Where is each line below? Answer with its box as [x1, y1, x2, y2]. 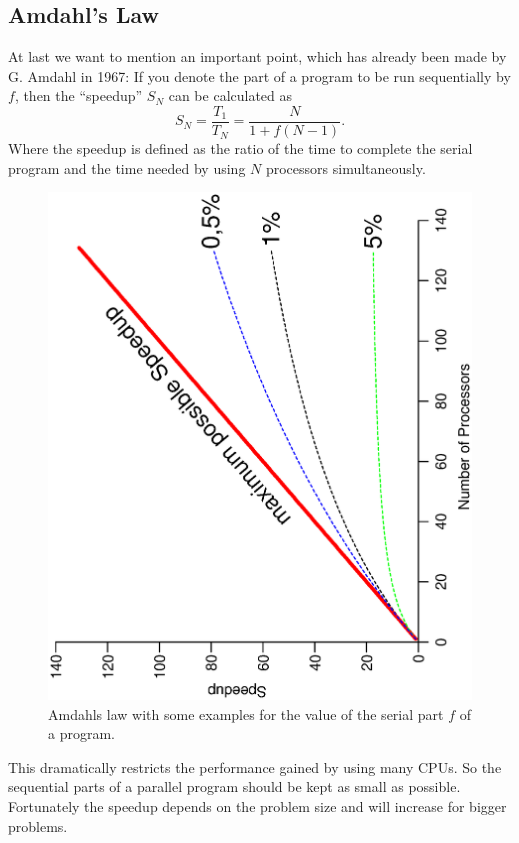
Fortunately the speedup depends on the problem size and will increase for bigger [8, 796, 507, 816]
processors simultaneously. [265, 157, 426, 178]
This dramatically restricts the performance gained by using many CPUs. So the [8, 756, 502, 777]
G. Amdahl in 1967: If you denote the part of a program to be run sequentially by [8, 65, 511, 86]
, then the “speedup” [14, 85, 143, 106]
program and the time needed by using [8, 157, 246, 178]
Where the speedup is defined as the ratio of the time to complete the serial [8, 138, 473, 159]
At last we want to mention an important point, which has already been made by [8, 46, 507, 67]
